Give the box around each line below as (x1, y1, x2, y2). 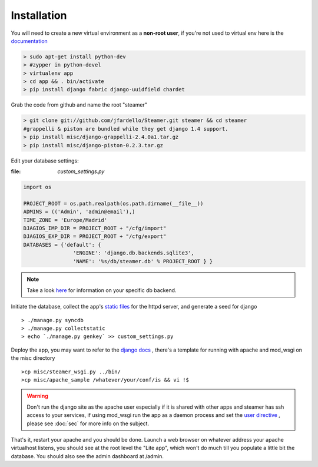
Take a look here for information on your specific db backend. (26, 286, 177, 294)
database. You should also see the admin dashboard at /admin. (11, 452, 164, 459)
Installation (11, 9, 67, 22)
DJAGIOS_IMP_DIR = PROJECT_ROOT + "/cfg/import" (23, 224, 167, 231)
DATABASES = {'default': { (23, 241, 101, 248)
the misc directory (11, 355, 55, 362)
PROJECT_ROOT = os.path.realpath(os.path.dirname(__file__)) (23, 200, 204, 207)
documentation (11, 37, 48, 44)
